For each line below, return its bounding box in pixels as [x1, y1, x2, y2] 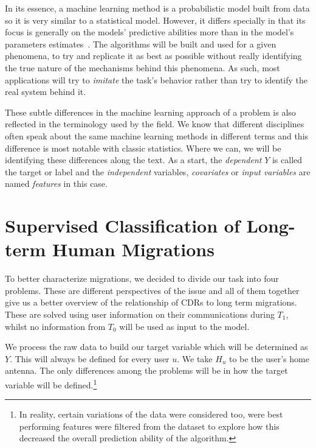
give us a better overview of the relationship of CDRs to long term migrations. [5, 296, 297, 309]
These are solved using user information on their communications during [5, 308, 275, 320]
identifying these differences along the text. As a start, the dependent [5, 153, 262, 166]
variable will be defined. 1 [5, 376, 97, 391]
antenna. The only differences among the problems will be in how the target [5, 364, 288, 377]
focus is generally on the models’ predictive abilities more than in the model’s [5, 26, 294, 38]
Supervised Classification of [5, 213, 240, 238]
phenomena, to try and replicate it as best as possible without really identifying [5, 49, 302, 62]
